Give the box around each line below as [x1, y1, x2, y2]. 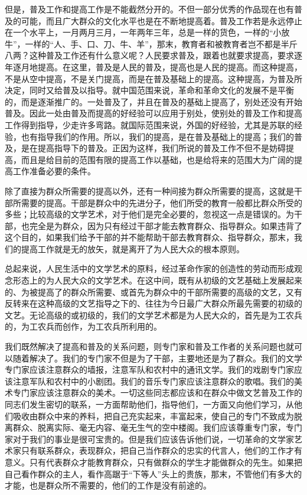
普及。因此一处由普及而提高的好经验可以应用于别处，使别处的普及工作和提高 [5, 107, 302, 119]
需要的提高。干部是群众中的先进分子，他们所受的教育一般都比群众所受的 [21, 196, 302, 209]
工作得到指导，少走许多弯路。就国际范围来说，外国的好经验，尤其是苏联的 [5, 118, 294, 131]
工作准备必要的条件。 [12, 165, 96, 177]
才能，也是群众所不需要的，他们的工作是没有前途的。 [5, 479, 211, 491]
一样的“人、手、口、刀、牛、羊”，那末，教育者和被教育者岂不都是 [25, 37, 281, 50]
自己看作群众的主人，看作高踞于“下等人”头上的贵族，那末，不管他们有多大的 [5, 467, 302, 480]
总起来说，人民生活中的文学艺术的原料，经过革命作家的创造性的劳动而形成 [5, 262, 294, 275]
